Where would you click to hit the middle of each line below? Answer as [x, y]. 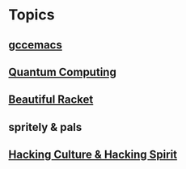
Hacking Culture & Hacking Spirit [93, 155]
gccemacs [35, 45]
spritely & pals [45, 127]
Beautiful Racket [51, 100]
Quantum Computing [63, 72]
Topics [32, 15]
